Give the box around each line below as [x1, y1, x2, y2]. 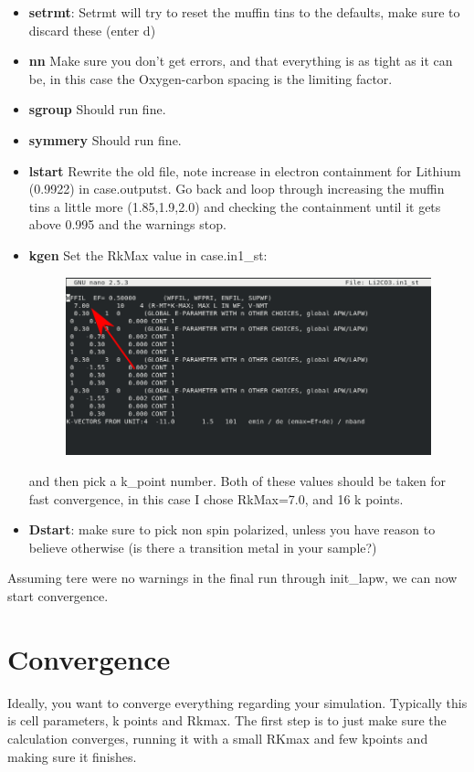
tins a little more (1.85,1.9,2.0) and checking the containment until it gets [28, 196, 441, 216]
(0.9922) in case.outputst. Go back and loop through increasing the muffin [28, 179, 445, 198]
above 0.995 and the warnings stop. [28, 215, 226, 234]
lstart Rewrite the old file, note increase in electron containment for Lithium [28, 161, 461, 180]
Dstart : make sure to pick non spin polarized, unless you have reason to [28, 520, 436, 539]
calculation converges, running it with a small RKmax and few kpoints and [7, 728, 428, 747]
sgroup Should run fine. [28, 100, 166, 119]
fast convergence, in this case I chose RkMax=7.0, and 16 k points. [28, 489, 404, 508]
